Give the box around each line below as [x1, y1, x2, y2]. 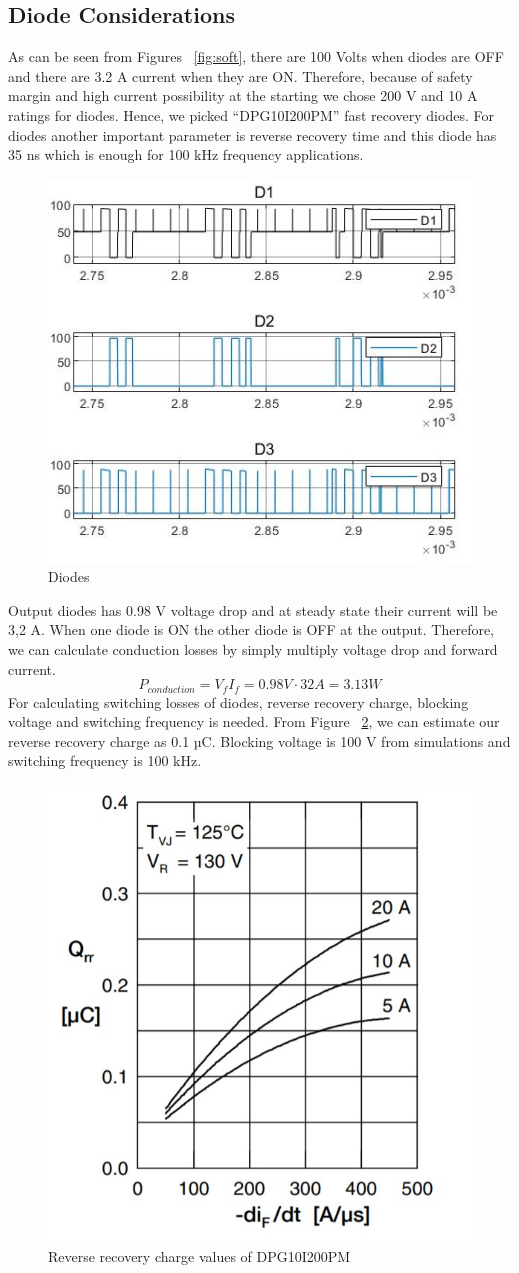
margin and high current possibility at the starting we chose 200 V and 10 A [8, 85, 478, 106]
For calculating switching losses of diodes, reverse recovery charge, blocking [8, 691, 469, 712]
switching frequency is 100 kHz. [8, 750, 202, 771]
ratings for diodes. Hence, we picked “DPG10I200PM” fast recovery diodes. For [8, 104, 494, 125]
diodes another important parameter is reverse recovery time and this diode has [8, 124, 497, 145]
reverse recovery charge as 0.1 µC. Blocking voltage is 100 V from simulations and [8, 730, 511, 751]
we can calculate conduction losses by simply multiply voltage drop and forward [8, 638, 498, 659]
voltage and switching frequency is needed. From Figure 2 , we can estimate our [8, 711, 500, 732]
